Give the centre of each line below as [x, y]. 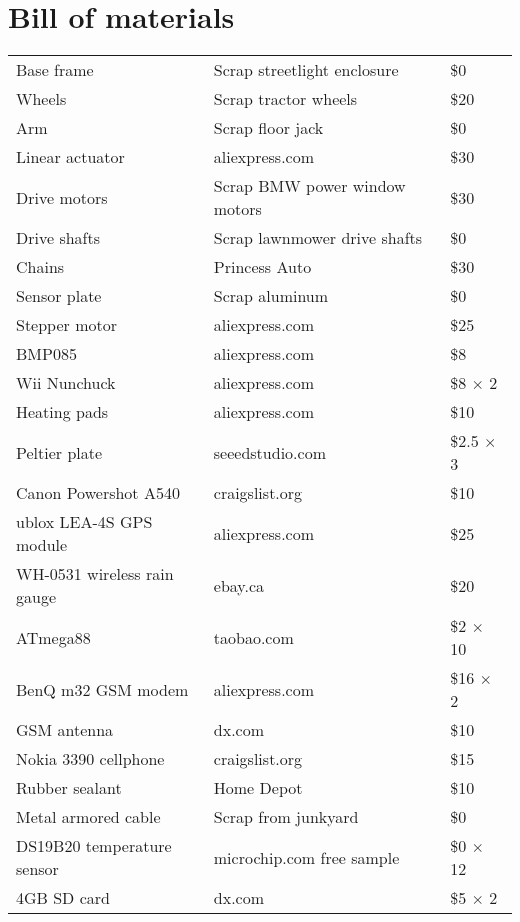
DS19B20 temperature [94, 846]
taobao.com [253, 637]
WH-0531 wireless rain [95, 574]
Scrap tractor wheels [285, 99]
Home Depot [258, 788]
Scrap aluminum [271, 296]
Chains [40, 267]
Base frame [55, 70]
